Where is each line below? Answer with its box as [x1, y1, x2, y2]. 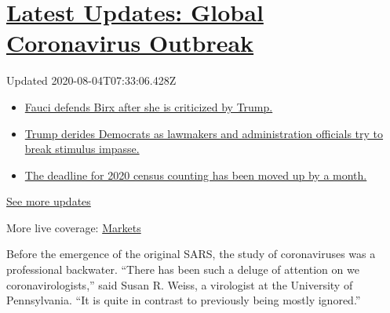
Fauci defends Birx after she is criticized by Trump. [24, 98, 273, 115]
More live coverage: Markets [6, 219, 141, 235]
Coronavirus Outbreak [6, 27, 254, 59]
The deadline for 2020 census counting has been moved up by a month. [24, 166, 367, 183]
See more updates [6, 193, 91, 209]
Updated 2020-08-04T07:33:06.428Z [6, 72, 177, 89]
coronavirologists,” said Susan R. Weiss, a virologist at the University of [6, 276, 353, 293]
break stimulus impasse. [24, 140, 140, 157]
